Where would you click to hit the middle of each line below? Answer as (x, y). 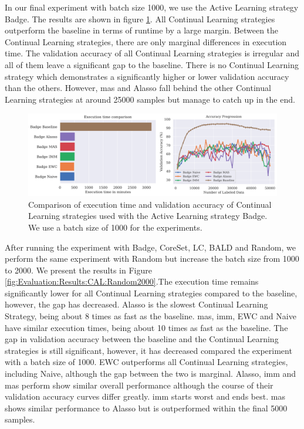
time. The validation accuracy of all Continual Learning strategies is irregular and (152, 53)
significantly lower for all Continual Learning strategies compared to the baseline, (151, 293)
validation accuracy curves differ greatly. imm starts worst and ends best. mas (145, 396)
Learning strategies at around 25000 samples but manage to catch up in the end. (150, 99)
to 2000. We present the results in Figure (78, 270)
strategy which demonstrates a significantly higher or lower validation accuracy (147, 76)
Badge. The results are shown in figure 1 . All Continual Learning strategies (140, 18)
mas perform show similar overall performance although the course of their (139, 385)
